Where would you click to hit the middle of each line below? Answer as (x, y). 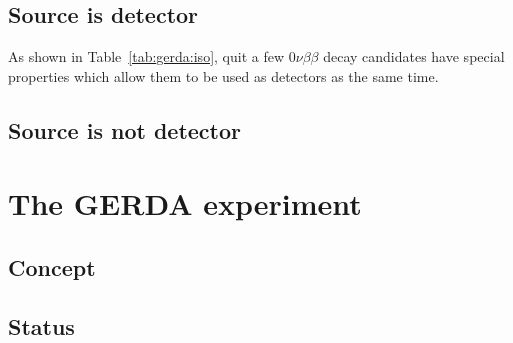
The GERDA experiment (185, 203)
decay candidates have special (414, 56)
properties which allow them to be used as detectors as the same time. (223, 75)
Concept (52, 266)
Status (41, 325)
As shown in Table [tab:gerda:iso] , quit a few (146, 56)
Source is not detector (124, 129)
